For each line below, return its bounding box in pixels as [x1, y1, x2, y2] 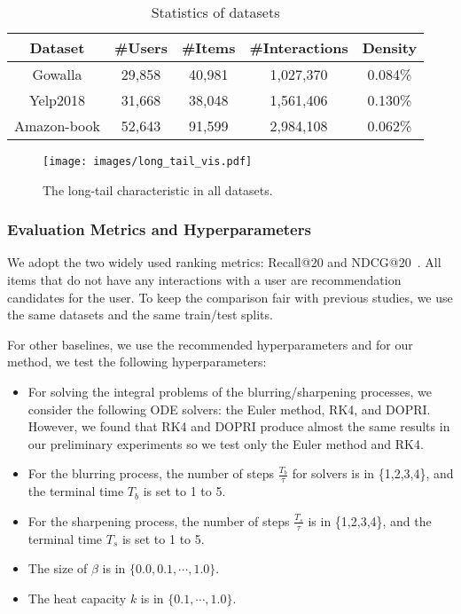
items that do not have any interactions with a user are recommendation [7, 271, 402, 289]
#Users [113, 37, 168, 58]
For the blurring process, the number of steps [27, 464, 275, 483]
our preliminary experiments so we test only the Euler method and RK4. [27, 434, 424, 453]
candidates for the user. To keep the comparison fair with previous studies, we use [7, 287, 453, 306]
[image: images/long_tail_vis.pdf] [43, 155, 253, 168]
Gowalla [32, 64, 82, 84]
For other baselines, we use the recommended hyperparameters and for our [7, 335, 413, 353]
